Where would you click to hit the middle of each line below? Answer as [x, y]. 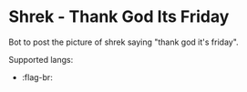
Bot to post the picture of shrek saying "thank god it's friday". [123, 42]
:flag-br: [37, 77]
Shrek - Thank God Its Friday [119, 17]
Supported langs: [41, 59]
